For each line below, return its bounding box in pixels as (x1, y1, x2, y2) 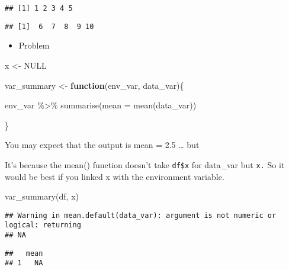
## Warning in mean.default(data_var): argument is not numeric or (5, 211, 277, 220)
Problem (18, 39, 50, 52)
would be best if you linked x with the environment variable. (5, 170, 224, 182)
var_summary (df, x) (5, 190, 79, 202)
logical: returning (5, 221, 81, 230)
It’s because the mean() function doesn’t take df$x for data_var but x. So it (5, 158, 285, 171)
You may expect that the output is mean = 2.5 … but (5, 139, 200, 151)
